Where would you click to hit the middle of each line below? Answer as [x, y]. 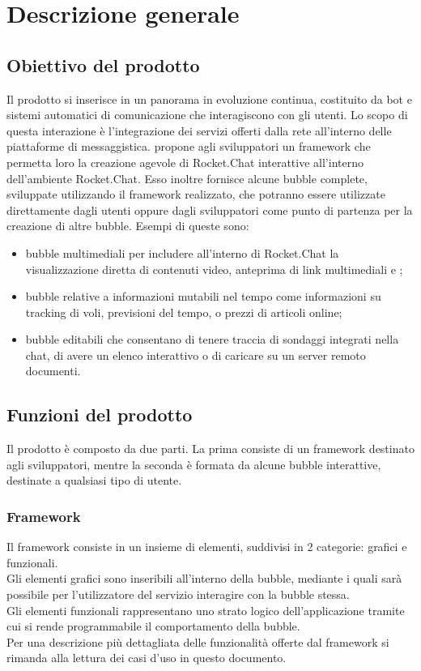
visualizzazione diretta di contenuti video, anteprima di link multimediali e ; [214, 269]
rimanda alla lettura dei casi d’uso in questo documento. [147, 658]
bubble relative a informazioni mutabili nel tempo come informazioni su [203, 296]
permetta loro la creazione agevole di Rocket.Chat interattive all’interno [185, 162]
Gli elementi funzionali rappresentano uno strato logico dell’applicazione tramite [206, 610]
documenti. [53, 371]
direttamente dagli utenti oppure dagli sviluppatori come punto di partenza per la [210, 209]
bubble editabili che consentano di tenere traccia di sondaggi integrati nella [212, 339]
